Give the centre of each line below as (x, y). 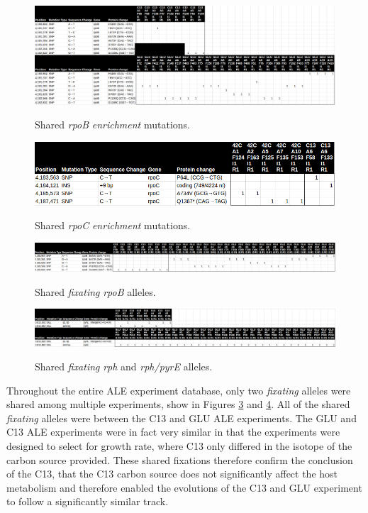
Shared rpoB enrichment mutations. (112, 125)
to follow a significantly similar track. (88, 501)
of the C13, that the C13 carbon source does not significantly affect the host (172, 474)
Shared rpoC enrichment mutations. (113, 225)
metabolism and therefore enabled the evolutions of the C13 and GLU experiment (184, 487)
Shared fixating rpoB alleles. (95, 291)
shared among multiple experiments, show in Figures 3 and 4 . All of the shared (178, 404)
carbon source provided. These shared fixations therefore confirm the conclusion (180, 459)
